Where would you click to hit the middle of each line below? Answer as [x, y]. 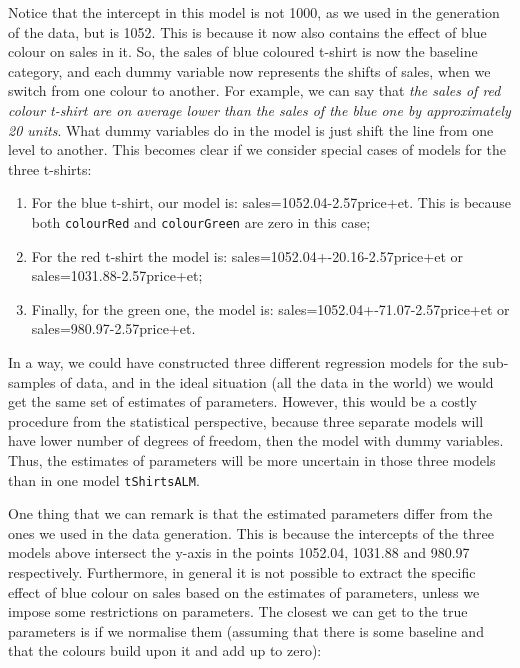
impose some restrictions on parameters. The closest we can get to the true [238, 611]
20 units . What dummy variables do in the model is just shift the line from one [251, 129]
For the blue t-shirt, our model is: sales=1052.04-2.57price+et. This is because [271, 202]
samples [32, 381]
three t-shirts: [50, 168]
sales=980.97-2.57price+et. [113, 328]
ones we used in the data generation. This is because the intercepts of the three [251, 532]
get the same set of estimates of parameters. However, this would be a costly [242, 401]
